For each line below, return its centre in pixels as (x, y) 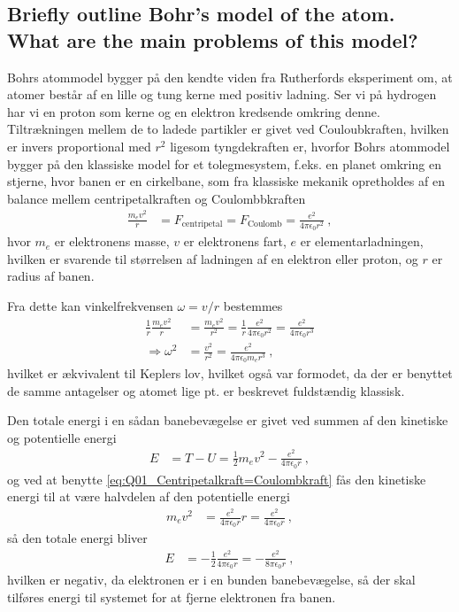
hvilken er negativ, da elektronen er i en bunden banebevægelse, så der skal (211, 580)
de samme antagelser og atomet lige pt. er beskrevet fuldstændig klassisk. (206, 390)
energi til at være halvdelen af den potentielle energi (149, 496)
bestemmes (253, 305)
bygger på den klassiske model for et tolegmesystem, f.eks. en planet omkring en (224, 163)
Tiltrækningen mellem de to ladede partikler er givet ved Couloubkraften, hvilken (228, 129)
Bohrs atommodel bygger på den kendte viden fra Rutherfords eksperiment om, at (230, 77)
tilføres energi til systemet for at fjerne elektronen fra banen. (172, 597)
